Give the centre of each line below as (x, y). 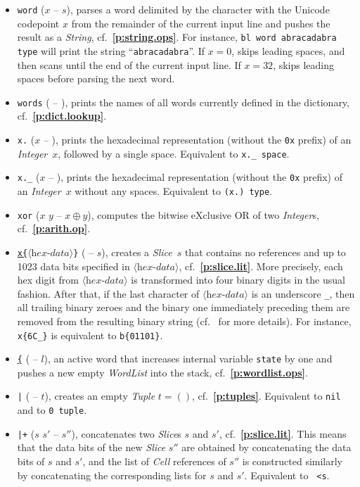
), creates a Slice (137, 252)
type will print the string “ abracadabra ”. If (111, 50)
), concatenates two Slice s (126, 433)
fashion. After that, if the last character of (108, 293)
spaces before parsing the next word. (96, 78)
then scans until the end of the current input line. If (129, 64)
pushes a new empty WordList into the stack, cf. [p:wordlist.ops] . (162, 372)
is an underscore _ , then (303, 293)
